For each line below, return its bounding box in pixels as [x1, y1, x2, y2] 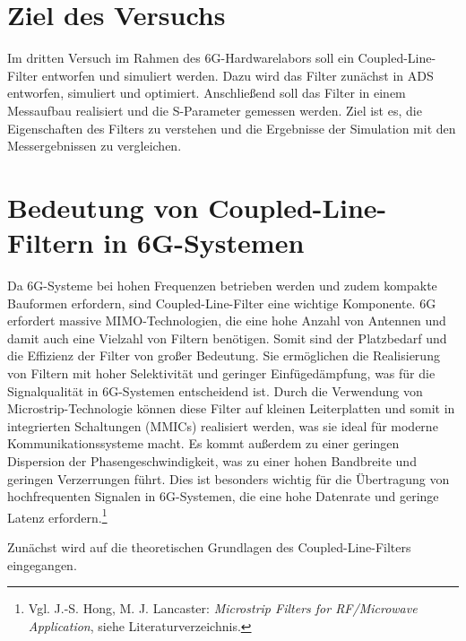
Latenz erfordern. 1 [7, 505, 108, 526]
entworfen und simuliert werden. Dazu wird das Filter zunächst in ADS [41, 65, 434, 84]
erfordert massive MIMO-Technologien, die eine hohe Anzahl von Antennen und [7, 311, 446, 330]
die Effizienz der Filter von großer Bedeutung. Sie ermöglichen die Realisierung [7, 346, 440, 365]
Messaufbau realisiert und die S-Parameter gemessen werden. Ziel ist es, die [7, 100, 422, 119]
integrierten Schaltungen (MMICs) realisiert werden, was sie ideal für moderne [7, 416, 438, 435]
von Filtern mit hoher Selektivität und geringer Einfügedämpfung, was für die [7, 363, 436, 382]
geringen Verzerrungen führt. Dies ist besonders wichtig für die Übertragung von [7, 469, 450, 488]
